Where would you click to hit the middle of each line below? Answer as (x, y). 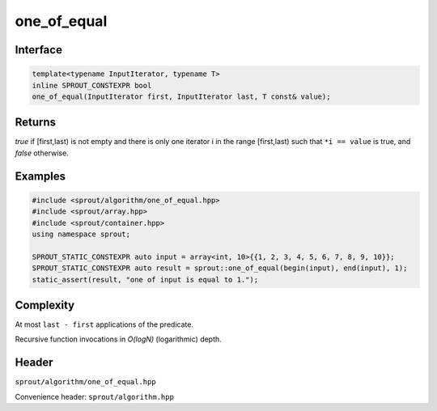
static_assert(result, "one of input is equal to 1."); (145, 280)
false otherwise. (42, 153)
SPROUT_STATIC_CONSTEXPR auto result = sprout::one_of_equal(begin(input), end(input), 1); (220, 268)
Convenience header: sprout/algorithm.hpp (94, 396)
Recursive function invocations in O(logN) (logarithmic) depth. (118, 339)
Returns (36, 123)
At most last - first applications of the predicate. (104, 324)
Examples (40, 176)
